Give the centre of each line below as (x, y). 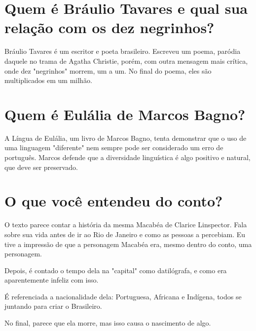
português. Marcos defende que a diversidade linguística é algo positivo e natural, (128, 157)
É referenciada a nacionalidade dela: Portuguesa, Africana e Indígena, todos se (123, 296)
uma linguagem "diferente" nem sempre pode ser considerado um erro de (114, 147)
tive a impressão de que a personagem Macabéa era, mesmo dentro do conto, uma (128, 244)
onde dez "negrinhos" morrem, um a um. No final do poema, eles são (108, 70)
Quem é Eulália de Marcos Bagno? (125, 114)
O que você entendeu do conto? (114, 201)
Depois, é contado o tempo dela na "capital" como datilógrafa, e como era (116, 270)
